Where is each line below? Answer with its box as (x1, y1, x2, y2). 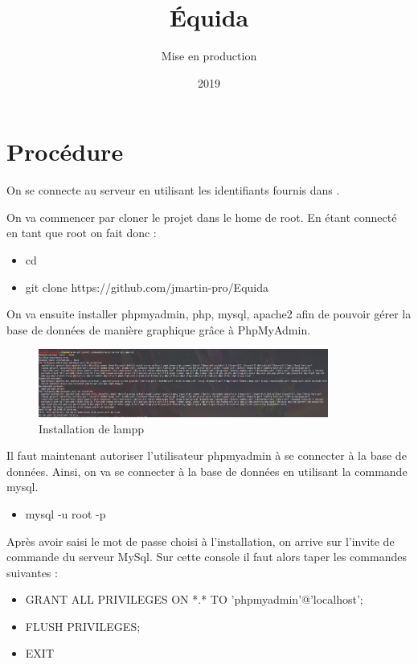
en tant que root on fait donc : (6, 224, 157, 241)
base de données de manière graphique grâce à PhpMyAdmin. (6, 321, 311, 338)
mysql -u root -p (25, 505, 106, 522)
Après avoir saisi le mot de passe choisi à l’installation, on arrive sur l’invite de (6, 532, 395, 549)
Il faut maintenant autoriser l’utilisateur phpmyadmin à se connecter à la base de (6, 447, 407, 464)
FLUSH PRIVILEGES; (25, 617, 141, 634)
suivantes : (6, 564, 58, 580)
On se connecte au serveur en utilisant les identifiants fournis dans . (6, 182, 340, 199)
